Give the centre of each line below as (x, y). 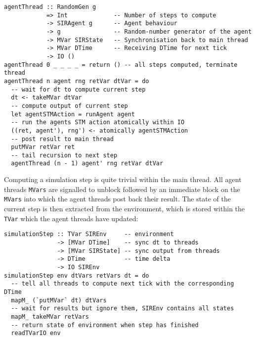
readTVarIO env (36, 333)
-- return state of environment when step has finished (105, 325)
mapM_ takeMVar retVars (50, 316)
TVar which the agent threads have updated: (71, 218)
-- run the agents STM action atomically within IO (98, 122)
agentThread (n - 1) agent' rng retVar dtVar (87, 164)
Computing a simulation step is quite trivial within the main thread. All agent (123, 179)
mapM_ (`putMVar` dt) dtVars (59, 300)
